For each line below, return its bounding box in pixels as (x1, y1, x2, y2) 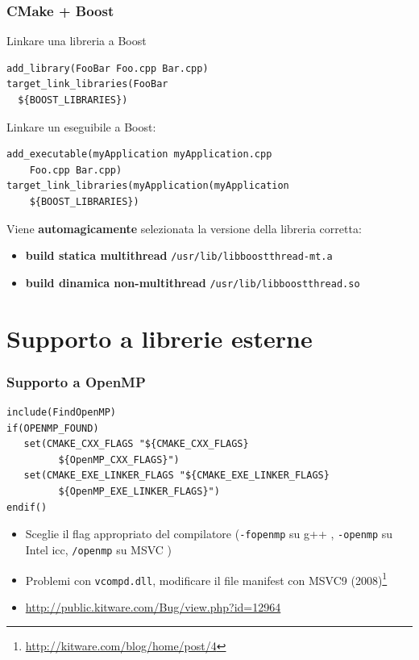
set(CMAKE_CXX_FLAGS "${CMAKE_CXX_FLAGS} (23, 438, 249, 450)
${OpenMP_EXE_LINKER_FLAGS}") (58, 486, 220, 498)
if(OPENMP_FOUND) (6, 422, 99, 434)
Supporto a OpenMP (6, 371, 146, 391)
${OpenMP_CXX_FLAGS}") (58, 453, 180, 466)
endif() (6, 501, 48, 513)
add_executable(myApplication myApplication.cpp (6, 148, 272, 161)
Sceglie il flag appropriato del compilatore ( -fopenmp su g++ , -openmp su (25, 525, 393, 542)
